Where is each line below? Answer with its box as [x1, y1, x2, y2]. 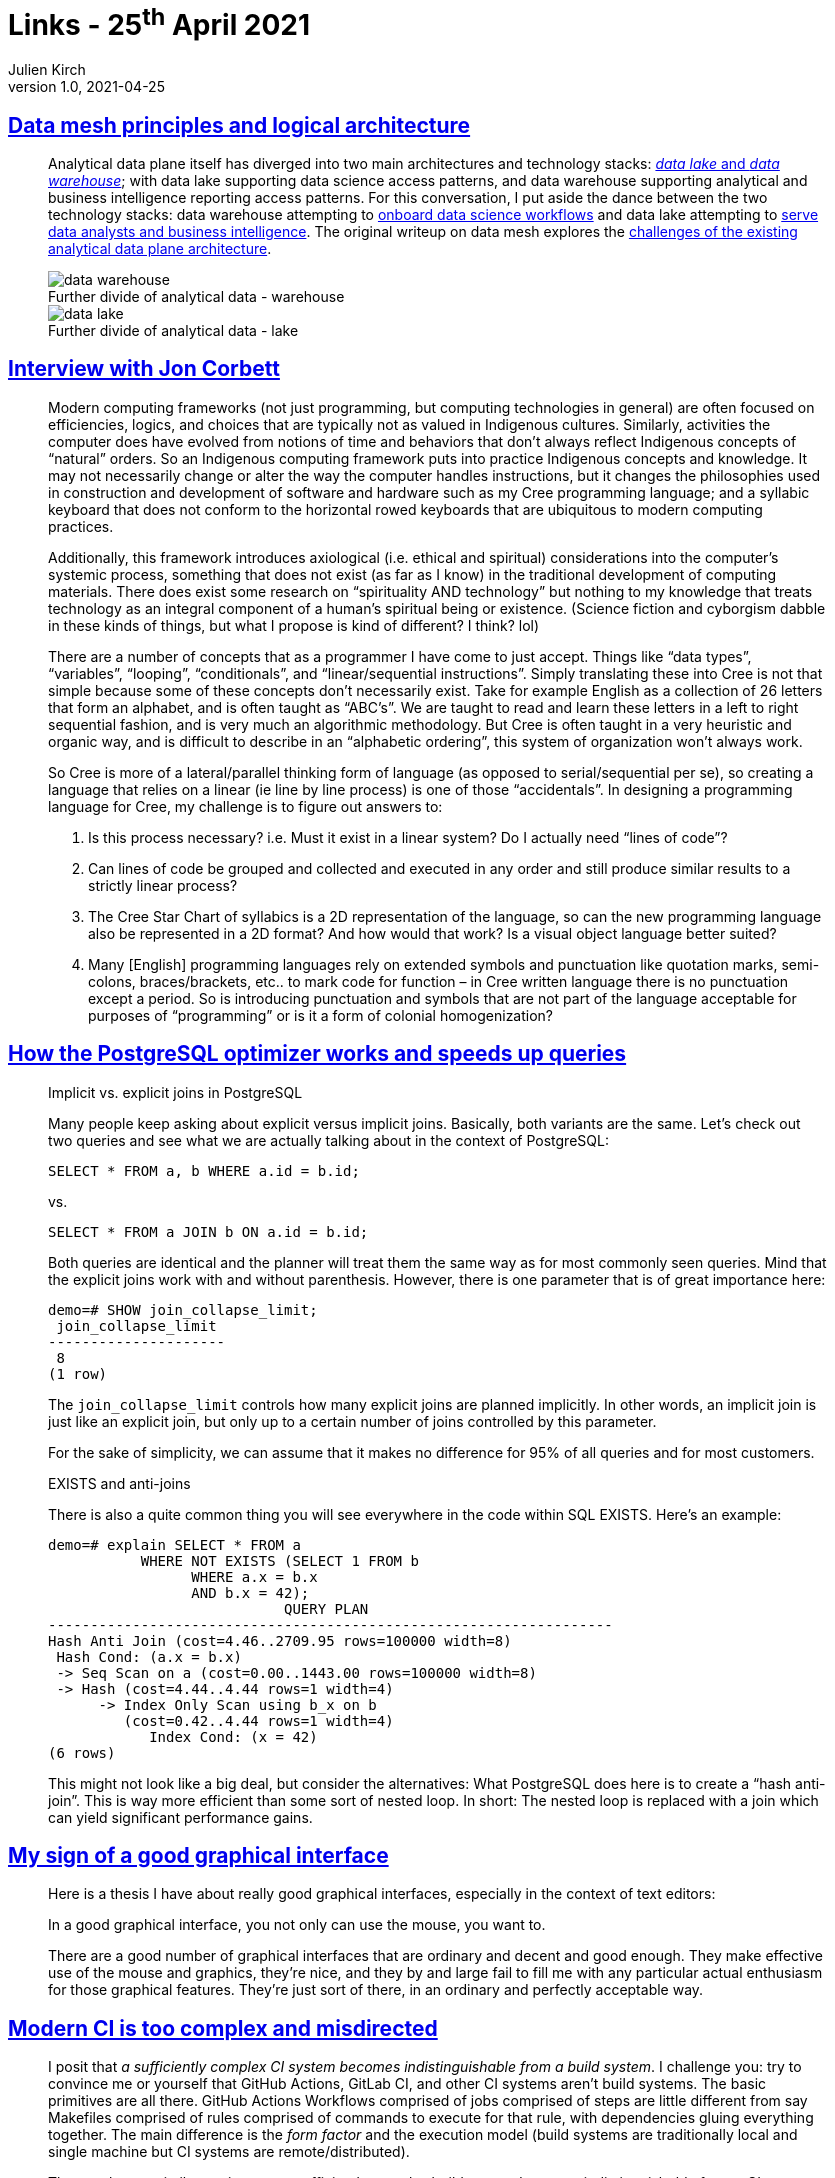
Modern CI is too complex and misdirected [8, 2015, 438, 2041]
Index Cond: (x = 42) [149, 1728, 318, 1745]
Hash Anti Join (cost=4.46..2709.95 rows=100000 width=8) [48, 1632, 512, 1649]
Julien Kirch [8, 61, 86, 79]
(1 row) [48, 1365, 108, 1382]
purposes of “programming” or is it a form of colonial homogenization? [88, 1006, 554, 1024]
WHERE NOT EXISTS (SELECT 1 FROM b [140, 1552, 419, 1569]
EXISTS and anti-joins [48, 1474, 191, 1492]
